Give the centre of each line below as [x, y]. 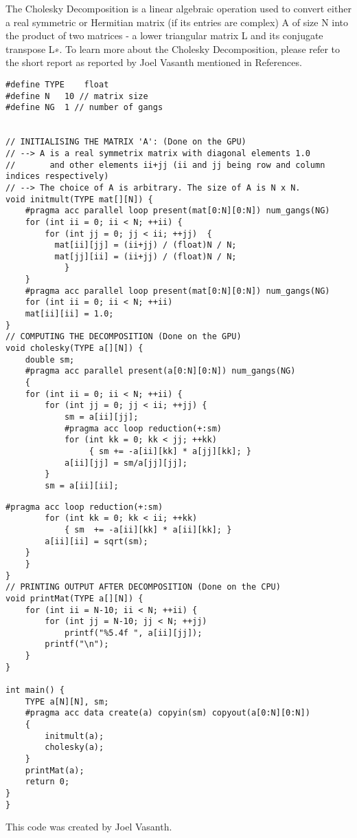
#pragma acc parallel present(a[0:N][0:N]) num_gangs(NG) [160, 371]
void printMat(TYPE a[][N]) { [74, 598]
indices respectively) [57, 176]
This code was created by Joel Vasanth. [89, 827]
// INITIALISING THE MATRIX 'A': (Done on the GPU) [126, 142]
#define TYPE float [57, 84]
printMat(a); [55, 770]
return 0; [47, 782]
